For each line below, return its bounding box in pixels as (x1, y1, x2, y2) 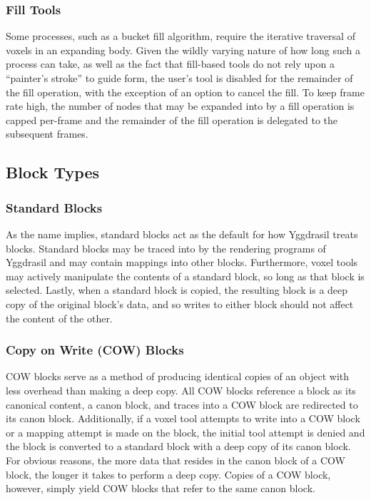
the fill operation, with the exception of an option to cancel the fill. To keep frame (6, 84, 365, 99)
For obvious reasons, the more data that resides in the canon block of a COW (6, 452, 345, 467)
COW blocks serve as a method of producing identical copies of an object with (6, 369, 350, 384)
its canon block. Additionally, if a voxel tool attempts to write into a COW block (6, 411, 360, 426)
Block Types (6, 161, 100, 183)
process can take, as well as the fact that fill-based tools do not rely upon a (6, 56, 335, 71)
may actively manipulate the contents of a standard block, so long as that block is (6, 268, 365, 283)
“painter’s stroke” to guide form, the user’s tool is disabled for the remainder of (6, 71, 353, 85)
